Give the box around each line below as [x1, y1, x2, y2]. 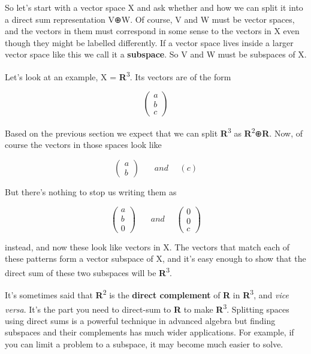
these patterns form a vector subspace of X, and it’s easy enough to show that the [5, 252, 306, 265]
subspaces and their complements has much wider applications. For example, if [5, 326, 294, 338]
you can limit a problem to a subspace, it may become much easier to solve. [5, 337, 283, 350]
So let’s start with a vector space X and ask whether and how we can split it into [5, 1, 303, 13]
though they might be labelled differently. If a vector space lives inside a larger [5, 36, 294, 49]
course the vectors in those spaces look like [5, 138, 162, 151]
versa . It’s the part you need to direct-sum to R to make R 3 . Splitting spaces [5, 301, 289, 315]
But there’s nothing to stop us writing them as [5, 186, 177, 198]
